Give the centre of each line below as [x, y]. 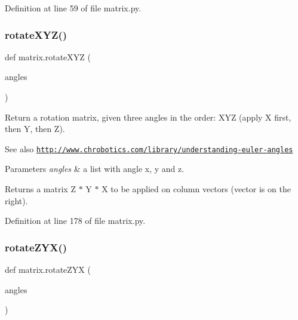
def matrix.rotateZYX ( [48, 270]
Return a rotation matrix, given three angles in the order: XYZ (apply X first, [148, 117]
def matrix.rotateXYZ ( [48, 56]
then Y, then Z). [35, 129]
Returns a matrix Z [40, 189]
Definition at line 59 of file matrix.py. [73, 8]
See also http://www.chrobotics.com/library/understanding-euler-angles [149, 148]
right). [16, 200]
